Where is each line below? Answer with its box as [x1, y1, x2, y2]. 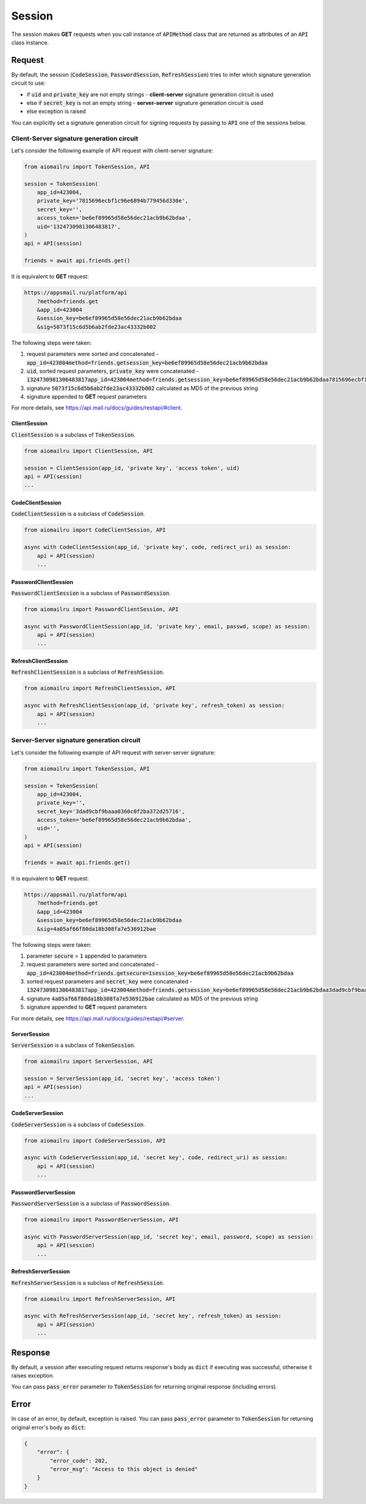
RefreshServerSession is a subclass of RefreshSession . [11, 1279, 165, 1286]
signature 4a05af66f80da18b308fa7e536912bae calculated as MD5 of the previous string [26, 995, 259, 1002]
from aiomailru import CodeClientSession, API [24, 527, 166, 533]
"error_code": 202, [49, 1457, 108, 1464]
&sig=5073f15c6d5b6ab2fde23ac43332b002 [37, 324, 157, 330]
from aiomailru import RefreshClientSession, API [24, 685, 176, 692]
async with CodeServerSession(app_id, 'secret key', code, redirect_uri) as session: [24, 1154, 288, 1161]
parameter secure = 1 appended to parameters [26, 952, 147, 960]
